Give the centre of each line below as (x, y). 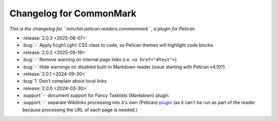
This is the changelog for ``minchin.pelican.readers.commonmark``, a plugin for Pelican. (103, 29)
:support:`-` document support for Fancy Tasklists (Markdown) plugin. (96, 95)
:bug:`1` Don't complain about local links (65, 81)
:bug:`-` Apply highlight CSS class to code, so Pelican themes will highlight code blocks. (118, 45)
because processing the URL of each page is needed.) (80, 110)
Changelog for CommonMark (73, 13)
